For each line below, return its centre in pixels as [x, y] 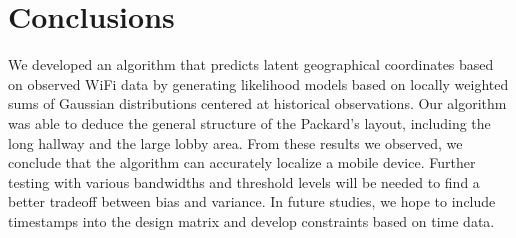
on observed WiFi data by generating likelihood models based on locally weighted [258, 83]
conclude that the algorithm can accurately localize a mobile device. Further [242, 162]
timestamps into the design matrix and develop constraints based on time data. [251, 220]
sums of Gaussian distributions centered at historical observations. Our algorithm [257, 103]
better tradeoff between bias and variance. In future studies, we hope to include [252, 201]
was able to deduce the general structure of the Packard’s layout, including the [249, 122]
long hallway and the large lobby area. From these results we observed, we [235, 142]
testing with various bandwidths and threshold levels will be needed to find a [244, 181]
